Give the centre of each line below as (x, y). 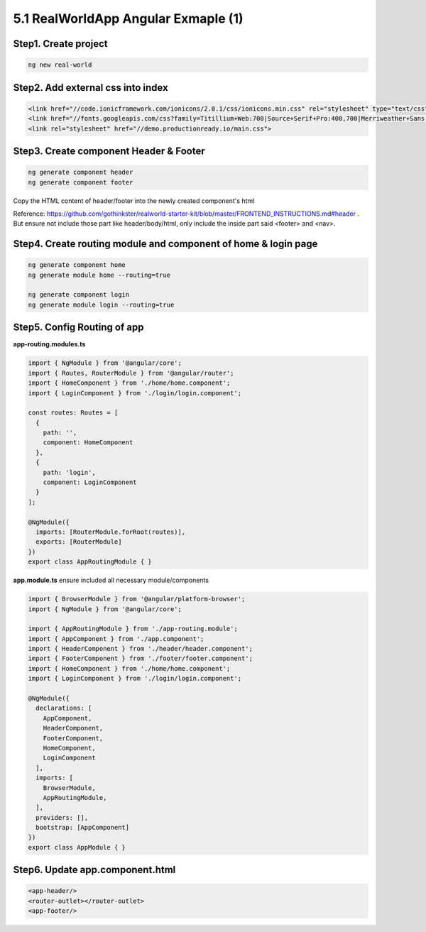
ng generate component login (79, 295)
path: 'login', (69, 472)
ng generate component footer (81, 182)
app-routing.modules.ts (49, 344)
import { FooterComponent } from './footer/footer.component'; (141, 659)
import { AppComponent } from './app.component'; (116, 638)
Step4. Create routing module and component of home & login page (165, 244)
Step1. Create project (60, 44)
